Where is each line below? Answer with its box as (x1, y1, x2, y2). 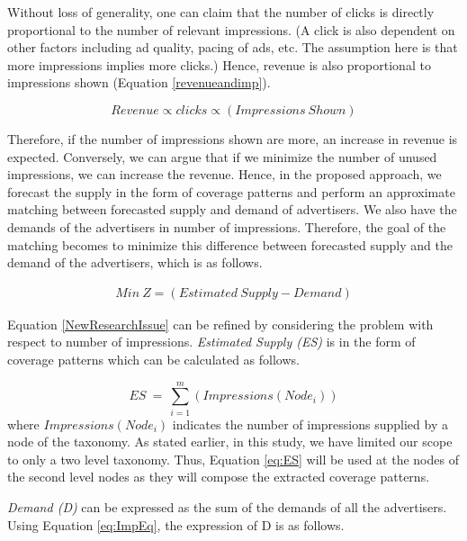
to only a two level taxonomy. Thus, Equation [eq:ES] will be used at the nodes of (7, 449, 459, 468)
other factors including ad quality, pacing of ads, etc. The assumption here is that (7, 38, 458, 57)
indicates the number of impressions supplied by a (172, 414, 448, 433)
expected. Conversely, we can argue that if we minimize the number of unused (7, 147, 437, 166)
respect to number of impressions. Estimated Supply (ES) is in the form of (7, 332, 416, 351)
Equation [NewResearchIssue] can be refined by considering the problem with (7, 314, 434, 333)
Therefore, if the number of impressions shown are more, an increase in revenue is (7, 129, 458, 148)
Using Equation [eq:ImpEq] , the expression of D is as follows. (7, 515, 345, 534)
